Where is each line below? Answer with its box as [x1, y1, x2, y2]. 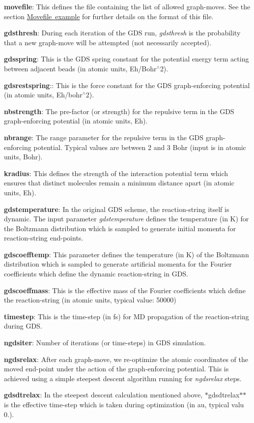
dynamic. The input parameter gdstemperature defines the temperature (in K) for [4, 213, 249, 224]
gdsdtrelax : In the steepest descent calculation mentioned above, [4, 390, 203, 400]
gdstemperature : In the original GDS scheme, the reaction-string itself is [4, 204, 229, 214]
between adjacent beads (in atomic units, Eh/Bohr [4, 63, 157, 73]
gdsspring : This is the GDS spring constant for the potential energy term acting [4, 54, 249, 64]
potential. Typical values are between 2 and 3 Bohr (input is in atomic [33, 142, 246, 152]
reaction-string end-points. [4, 233, 84, 243]
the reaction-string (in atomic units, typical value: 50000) [4, 295, 176, 305]
